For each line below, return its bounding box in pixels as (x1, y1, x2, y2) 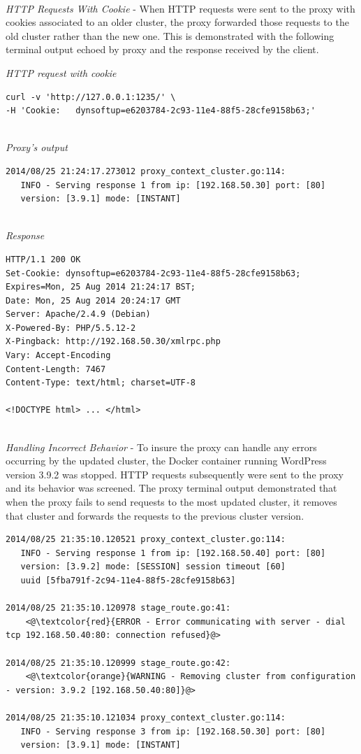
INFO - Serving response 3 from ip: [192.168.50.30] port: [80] (20, 726, 326, 737)
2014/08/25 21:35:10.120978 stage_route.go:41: (6, 603, 231, 613)
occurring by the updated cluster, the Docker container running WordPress (6, 453, 327, 468)
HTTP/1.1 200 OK (6, 254, 81, 264)
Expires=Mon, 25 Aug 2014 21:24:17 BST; (6, 282, 196, 292)
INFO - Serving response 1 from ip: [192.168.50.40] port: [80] (20, 548, 326, 558)
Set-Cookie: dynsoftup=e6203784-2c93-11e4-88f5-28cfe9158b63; (6, 268, 301, 278)
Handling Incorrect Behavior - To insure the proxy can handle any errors (6, 439, 317, 454)
